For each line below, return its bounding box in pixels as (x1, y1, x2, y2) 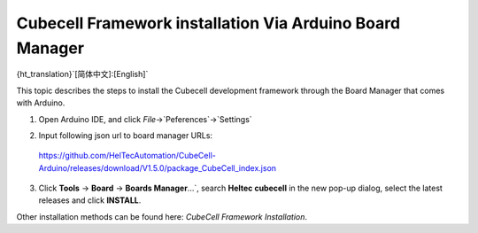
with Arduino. (16, 97, 66, 108)
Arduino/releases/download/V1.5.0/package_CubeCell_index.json (38, 162, 277, 173)
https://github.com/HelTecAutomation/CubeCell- (38, 151, 216, 161)
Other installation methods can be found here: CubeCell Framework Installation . (16, 211, 308, 221)
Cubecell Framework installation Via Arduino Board (16, 13, 401, 33)
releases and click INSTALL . (38, 195, 142, 206)
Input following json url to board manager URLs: (38, 129, 212, 141)
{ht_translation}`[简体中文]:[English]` (16, 69, 149, 80)
